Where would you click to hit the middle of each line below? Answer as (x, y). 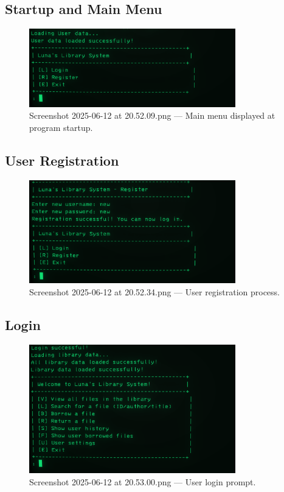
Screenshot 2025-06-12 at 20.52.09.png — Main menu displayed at (152, 115)
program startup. (61, 127)
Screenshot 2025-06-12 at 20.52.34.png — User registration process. (155, 291)
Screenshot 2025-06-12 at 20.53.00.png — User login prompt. (143, 481)
